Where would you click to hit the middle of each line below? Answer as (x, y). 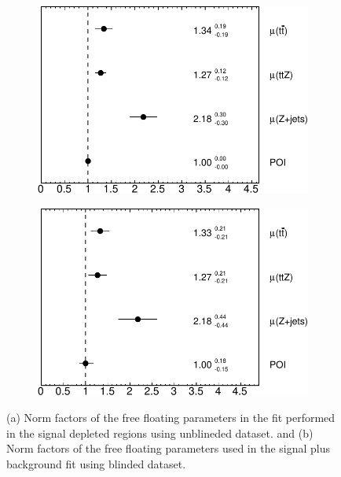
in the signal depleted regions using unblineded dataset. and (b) (160, 433)
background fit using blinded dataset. (96, 463)
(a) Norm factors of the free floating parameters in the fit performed (171, 418)
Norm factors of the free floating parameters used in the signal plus (169, 448)
